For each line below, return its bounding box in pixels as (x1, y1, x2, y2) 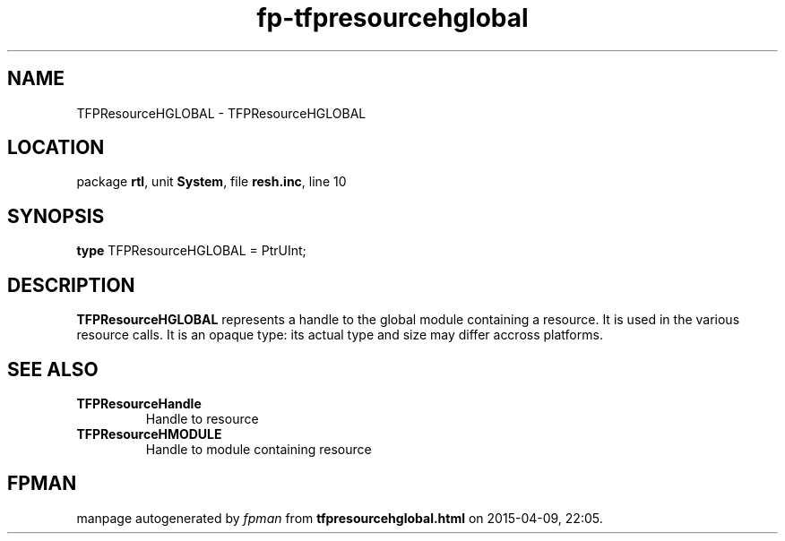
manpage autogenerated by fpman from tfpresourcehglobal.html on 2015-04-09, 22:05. (76, 510, 603, 526)
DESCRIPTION (7, 273, 135, 296)
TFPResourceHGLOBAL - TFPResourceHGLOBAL (76, 105, 367, 121)
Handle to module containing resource (145, 441, 372, 457)
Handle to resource (145, 410, 259, 426)
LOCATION (7, 136, 105, 159)
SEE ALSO (7, 357, 99, 381)
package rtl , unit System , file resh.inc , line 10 (76, 174, 347, 190)
